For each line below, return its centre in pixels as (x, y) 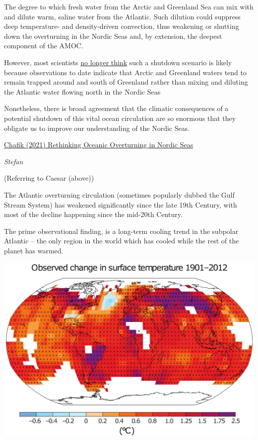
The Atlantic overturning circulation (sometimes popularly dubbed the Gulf (119, 194)
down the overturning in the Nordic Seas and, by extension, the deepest (113, 36)
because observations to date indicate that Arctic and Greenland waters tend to (125, 72)
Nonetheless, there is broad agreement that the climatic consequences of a (116, 108)
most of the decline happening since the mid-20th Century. (93, 214)
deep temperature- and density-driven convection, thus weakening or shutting (122, 26)
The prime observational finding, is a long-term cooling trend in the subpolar (121, 231)
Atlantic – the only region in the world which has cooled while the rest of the (122, 241)
